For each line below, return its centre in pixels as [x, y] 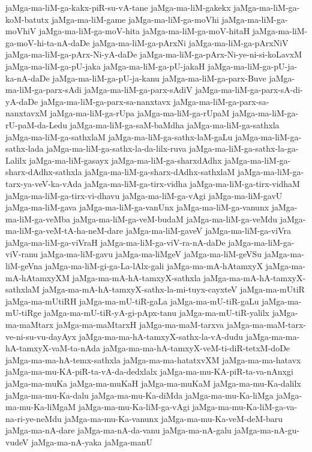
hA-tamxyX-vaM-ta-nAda [53, 348]
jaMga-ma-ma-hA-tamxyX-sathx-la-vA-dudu [161, 336]
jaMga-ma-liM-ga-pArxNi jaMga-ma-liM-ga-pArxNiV [190, 42]
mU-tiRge [23, 313]
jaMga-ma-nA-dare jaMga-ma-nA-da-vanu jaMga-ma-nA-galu [118, 430]
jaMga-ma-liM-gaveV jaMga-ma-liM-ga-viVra [208, 230]
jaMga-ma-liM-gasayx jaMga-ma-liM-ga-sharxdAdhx [125, 160]
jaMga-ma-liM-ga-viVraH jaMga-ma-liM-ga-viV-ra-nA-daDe [115, 242]
